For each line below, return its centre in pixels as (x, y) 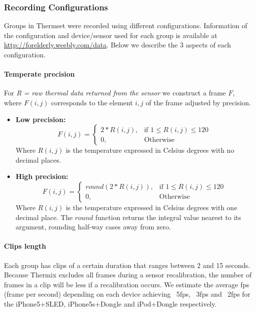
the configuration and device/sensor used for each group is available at (111, 35)
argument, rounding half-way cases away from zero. (93, 227)
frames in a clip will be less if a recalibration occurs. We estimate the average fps (127, 284)
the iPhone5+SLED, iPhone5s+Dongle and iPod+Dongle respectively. (110, 303)
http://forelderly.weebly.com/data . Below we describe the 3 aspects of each (118, 45)
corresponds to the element (92, 102)
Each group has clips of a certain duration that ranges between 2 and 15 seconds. (127, 265)
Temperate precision (40, 74)
